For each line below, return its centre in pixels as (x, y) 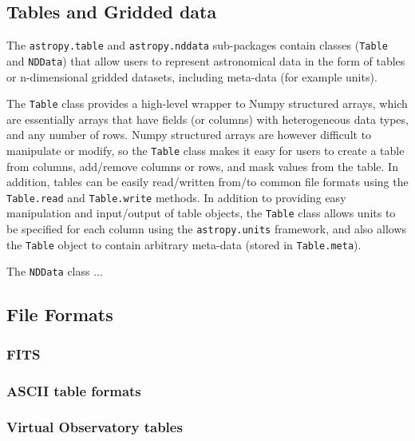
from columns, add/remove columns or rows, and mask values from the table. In (202, 166)
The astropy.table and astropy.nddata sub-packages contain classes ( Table (197, 45)
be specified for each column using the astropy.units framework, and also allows (207, 229)
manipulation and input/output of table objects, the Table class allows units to (201, 213)
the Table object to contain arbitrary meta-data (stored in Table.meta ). (184, 244)
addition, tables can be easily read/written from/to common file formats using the (207, 182)
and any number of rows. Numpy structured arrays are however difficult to (189, 135)
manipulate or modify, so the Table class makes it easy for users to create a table (206, 150)
